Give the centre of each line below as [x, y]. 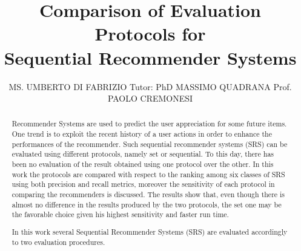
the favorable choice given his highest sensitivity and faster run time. [120, 214]
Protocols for [150, 34]
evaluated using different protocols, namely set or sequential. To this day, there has [143, 154]
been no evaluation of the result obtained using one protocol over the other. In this [143, 164]
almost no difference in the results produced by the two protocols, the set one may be [147, 204]
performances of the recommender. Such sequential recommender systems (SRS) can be [150, 144]
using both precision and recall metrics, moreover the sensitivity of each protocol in [143, 184]
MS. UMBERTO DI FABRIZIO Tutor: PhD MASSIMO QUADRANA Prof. [150, 86]
